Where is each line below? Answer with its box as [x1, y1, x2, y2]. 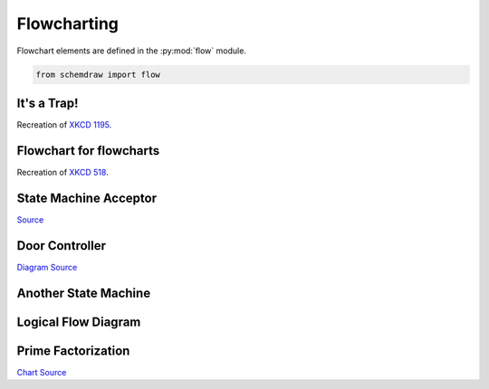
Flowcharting [16, 14, 120, 33]
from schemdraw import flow [35, 69, 160, 80]
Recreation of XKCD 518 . [16, 166, 109, 177]
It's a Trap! [16, 95, 79, 110]
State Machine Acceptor [16, 190, 158, 205]
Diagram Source [16, 261, 78, 272]
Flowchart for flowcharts [16, 143, 160, 158]
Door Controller [16, 238, 106, 253]
